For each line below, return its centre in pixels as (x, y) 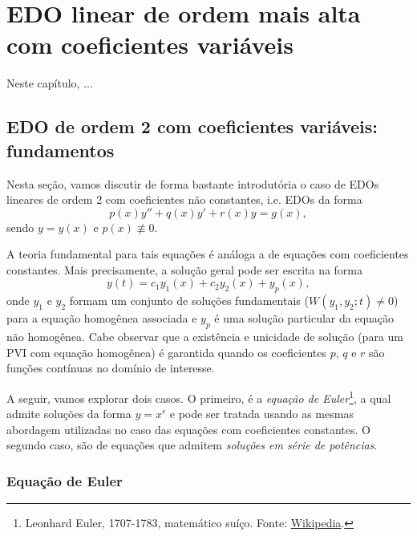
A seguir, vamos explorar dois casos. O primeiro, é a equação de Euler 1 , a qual (199, 396)
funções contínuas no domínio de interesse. (111, 368)
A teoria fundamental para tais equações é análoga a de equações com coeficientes (208, 254)
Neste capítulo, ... (50, 83)
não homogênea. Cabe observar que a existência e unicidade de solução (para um (205, 337)
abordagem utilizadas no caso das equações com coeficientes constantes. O (188, 429)
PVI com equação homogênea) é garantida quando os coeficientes (166, 352)
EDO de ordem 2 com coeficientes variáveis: (192, 126)
